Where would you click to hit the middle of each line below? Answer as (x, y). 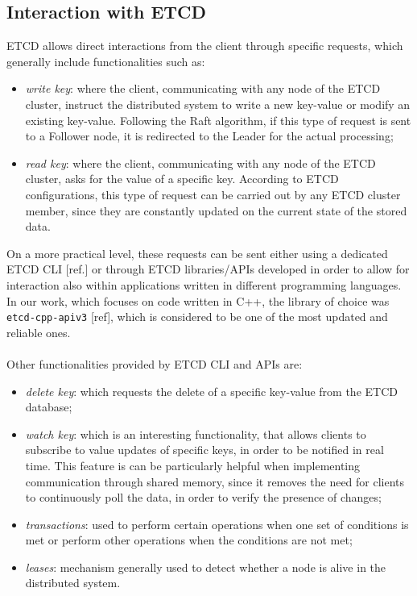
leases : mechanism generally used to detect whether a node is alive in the (206, 567)
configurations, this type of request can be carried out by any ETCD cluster (213, 194)
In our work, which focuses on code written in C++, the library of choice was (198, 300)
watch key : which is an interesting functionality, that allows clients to (196, 433)
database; (49, 407)
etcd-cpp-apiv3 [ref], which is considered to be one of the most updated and (197, 317)
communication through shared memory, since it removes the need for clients (215, 481)
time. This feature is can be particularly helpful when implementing (193, 465)
